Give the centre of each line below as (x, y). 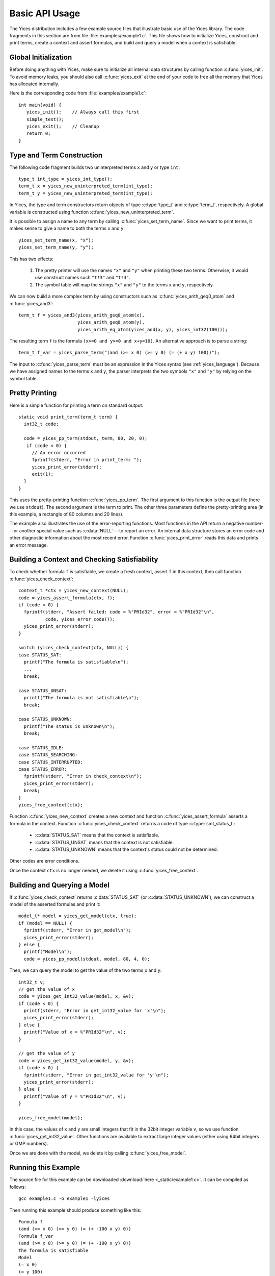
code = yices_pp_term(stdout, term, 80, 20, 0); (86, 438)
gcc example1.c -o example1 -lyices (64, 1199)
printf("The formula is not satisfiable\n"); (81, 698)
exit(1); (43, 474)
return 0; (38, 133)
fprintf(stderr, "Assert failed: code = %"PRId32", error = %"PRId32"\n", (119, 612)
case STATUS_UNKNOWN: (45, 719)
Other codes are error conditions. (45, 861)
